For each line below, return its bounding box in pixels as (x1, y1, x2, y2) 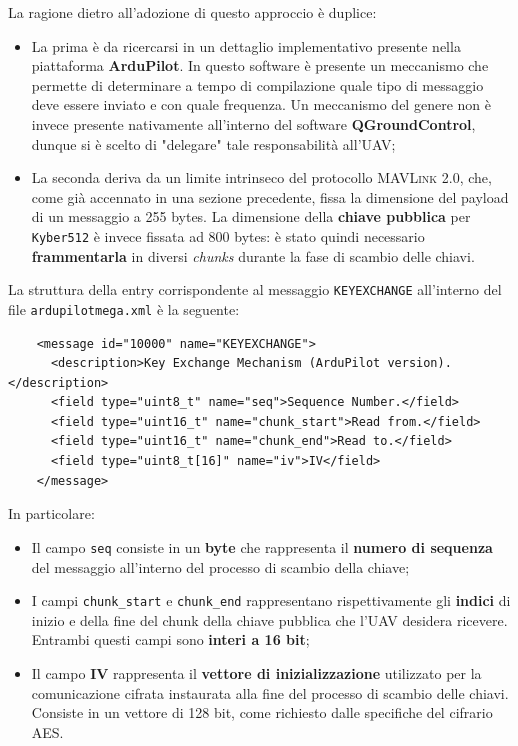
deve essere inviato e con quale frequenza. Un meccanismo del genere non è (31, 94, 491, 115)
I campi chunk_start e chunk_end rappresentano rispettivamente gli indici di (31, 590, 511, 611)
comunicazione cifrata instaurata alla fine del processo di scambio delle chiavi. (31, 682, 509, 703)
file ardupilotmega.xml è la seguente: (8, 298, 240, 319)
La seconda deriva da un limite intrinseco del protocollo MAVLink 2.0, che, (31, 167, 492, 188)
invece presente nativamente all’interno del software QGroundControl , (31, 113, 476, 134)
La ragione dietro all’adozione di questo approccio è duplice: (8, 2, 377, 22)
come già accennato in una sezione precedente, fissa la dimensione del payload (31, 186, 509, 207)
